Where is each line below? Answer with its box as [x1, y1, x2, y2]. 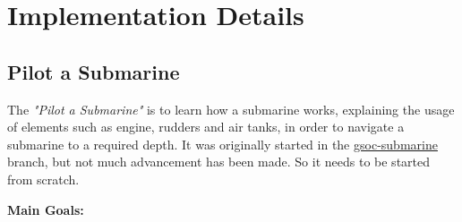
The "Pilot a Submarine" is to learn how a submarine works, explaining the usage [7, 99, 455, 118]
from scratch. [7, 169, 80, 188]
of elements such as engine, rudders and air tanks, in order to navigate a [7, 117, 405, 136]
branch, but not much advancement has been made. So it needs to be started [7, 152, 431, 171]
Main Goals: [7, 200, 84, 218]
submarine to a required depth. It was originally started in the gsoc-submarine [7, 134, 438, 153]
